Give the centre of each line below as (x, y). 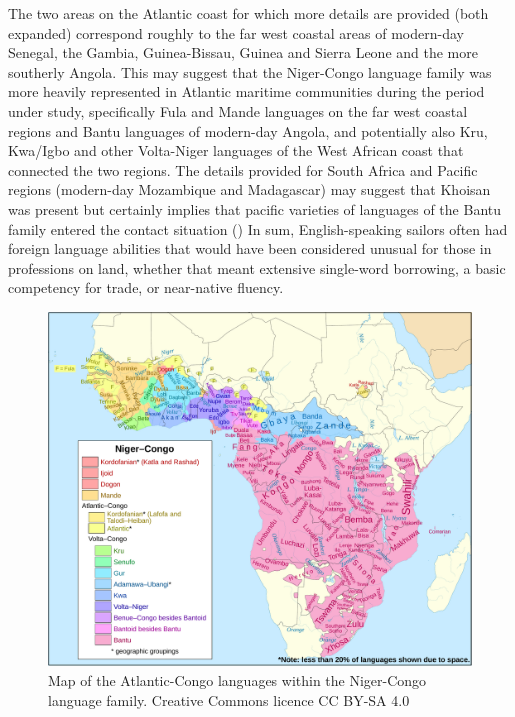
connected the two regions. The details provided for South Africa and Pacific (243, 169)
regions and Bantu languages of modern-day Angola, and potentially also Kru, (248, 130)
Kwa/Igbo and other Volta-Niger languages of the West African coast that (236, 150)
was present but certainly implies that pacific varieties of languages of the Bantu (255, 208)
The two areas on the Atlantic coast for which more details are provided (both (248, 13)
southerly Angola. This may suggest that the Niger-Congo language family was (250, 71)
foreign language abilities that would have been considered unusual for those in (250, 248)
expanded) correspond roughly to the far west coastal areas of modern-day (236, 32)
